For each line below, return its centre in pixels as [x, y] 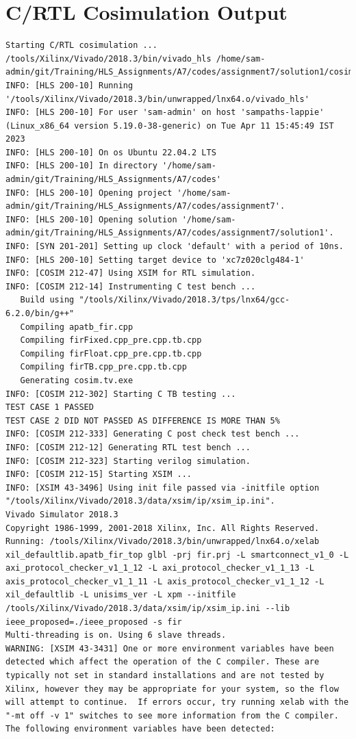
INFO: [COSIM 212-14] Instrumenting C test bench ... [131, 286]
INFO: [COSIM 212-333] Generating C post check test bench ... [153, 434]
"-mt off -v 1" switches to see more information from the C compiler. [172, 715]
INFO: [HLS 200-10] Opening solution [91, 219]
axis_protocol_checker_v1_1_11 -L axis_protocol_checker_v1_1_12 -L [165, 581]
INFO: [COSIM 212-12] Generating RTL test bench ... [128, 447]
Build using [47, 300]
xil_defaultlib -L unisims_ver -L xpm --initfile [121, 595]
